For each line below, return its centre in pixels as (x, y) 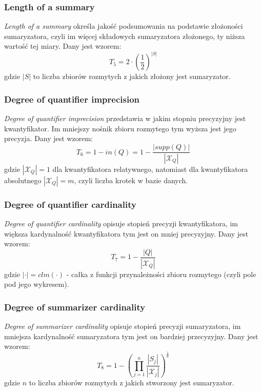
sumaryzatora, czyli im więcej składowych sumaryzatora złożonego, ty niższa (125, 36)
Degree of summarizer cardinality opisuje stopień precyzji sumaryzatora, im (123, 326)
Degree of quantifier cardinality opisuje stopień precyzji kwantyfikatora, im (121, 223)
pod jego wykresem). (37, 284)
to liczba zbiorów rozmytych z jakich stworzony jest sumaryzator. (132, 383)
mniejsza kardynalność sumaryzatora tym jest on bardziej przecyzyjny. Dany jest (131, 336)
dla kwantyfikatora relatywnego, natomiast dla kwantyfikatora (150, 169)
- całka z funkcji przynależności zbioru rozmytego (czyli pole (161, 274)
